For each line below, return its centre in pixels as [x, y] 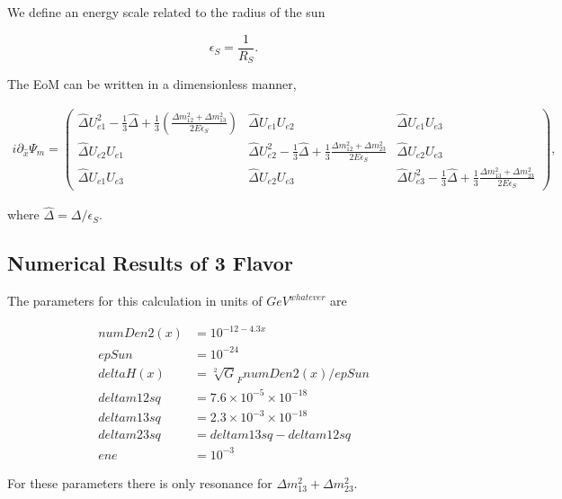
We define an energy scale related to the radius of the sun [166, 12]
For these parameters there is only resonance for [140, 482]
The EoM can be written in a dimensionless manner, [152, 84]
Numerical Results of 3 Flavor [150, 263]
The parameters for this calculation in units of [135, 301]
